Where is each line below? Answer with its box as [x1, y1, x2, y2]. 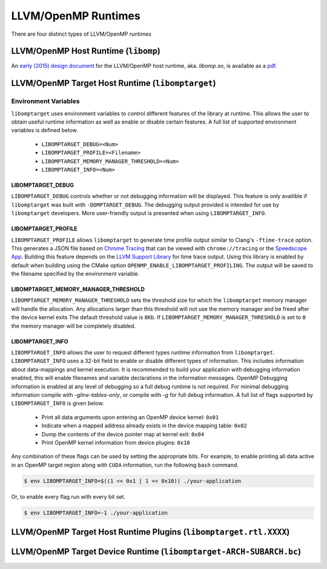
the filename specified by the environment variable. [11, 270, 140, 278]
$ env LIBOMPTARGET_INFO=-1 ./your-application [24, 509, 168, 516]
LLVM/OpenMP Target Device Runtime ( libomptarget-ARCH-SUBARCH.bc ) [11, 547, 302, 557]
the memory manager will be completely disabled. [11, 322, 136, 330]
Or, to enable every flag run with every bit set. [11, 493, 126, 500]
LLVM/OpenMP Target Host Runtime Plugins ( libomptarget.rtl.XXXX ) [11, 527, 290, 537]
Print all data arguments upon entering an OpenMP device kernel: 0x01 [41, 413, 219, 421]
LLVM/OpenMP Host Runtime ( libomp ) [11, 46, 160, 56]
